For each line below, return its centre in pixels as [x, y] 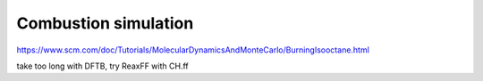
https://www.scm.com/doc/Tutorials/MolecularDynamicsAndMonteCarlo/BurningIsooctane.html [193, 50]
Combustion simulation [105, 23]
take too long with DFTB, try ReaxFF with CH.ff [102, 66]
